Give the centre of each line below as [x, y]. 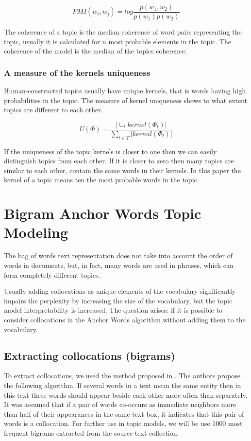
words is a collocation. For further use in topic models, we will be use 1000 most [123, 423]
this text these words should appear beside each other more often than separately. [126, 395]
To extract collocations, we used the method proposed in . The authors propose [122, 376]
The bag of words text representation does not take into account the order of [118, 256]
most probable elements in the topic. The [170, 41]
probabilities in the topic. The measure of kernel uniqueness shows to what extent [126, 100]
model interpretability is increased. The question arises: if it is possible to [113, 310]
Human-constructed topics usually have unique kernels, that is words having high [125, 91]
